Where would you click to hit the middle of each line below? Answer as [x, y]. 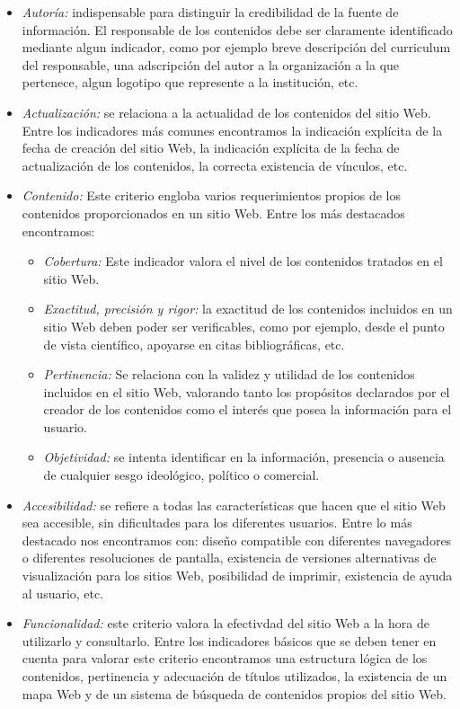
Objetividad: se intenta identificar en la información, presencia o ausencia [244, 457]
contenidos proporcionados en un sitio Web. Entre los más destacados [213, 213]
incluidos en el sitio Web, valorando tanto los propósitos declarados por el [247, 391]
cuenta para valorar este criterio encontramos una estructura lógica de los [225, 658]
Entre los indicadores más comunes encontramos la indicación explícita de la [232, 130]
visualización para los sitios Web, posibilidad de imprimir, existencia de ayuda [237, 576]
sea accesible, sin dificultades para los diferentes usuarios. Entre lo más [217, 523]
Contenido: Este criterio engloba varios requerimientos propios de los [211, 195]
